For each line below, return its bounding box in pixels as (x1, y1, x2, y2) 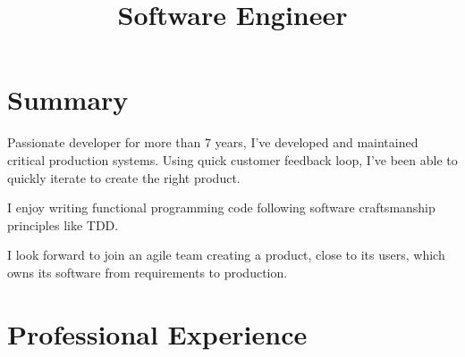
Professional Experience (7, 315, 308, 352)
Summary (7, 81, 129, 118)
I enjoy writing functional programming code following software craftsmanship (7, 198, 435, 217)
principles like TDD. (7, 215, 119, 234)
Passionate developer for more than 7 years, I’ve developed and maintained (7, 133, 418, 152)
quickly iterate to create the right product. (7, 168, 241, 187)
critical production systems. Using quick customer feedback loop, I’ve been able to (7, 150, 458, 169)
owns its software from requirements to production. (7, 262, 288, 281)
